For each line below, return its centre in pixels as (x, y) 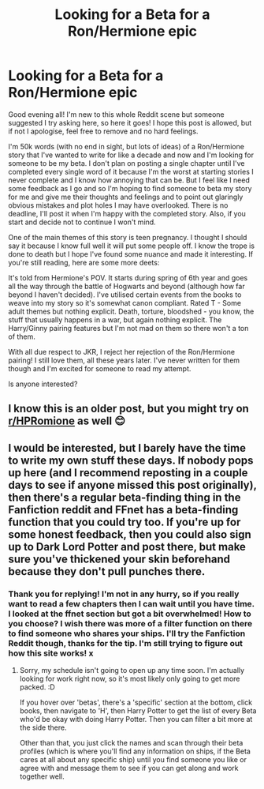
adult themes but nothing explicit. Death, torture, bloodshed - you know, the (131, 311)
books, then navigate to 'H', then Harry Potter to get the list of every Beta (138, 711)
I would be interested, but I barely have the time (127, 448)
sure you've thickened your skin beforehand (119, 559)
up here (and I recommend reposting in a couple (128, 473)
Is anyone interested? (43, 384)
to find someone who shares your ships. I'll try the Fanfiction (127, 633)
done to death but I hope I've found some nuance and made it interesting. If (131, 254)
